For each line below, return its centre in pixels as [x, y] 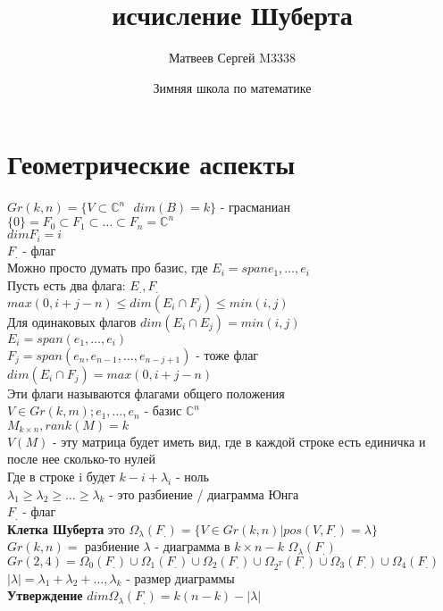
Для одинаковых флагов [72, 321]
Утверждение [45, 595]
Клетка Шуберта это [66, 528]
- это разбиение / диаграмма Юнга [204, 494]
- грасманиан [255, 207]
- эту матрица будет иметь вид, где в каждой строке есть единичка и [239, 441]
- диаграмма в [192, 546]
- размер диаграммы [180, 578]
